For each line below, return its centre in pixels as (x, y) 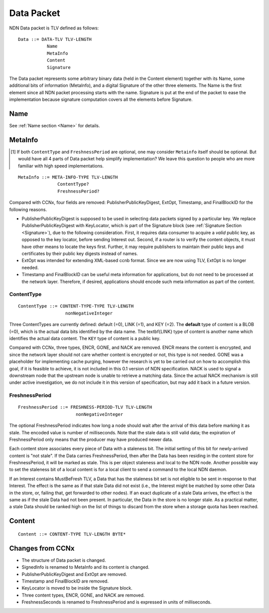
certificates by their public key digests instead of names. (80, 253)
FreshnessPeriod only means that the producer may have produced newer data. (91, 439)
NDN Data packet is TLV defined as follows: (54, 28)
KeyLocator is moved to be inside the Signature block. (77, 588)
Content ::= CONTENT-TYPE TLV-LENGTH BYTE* (72, 534)
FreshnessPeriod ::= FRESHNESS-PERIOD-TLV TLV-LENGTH (85, 407)
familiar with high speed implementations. (61, 166)
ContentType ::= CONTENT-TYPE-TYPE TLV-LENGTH (76, 306)
